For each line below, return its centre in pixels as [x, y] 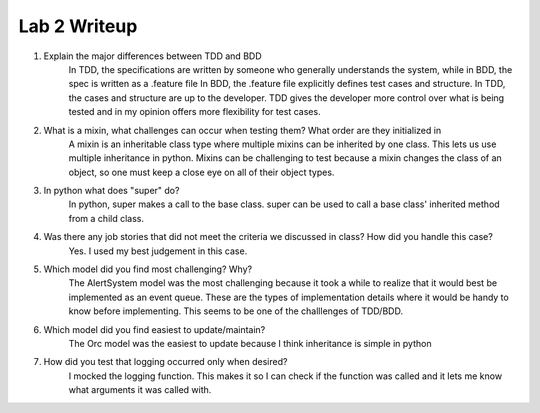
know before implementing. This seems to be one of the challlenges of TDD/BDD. [236, 311]
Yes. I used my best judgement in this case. [158, 251]
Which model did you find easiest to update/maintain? [154, 329]
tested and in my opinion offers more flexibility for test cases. [194, 112]
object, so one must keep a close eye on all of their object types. [201, 172]
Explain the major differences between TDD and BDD [152, 56]
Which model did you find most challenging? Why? [148, 269]
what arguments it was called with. [140, 390]
